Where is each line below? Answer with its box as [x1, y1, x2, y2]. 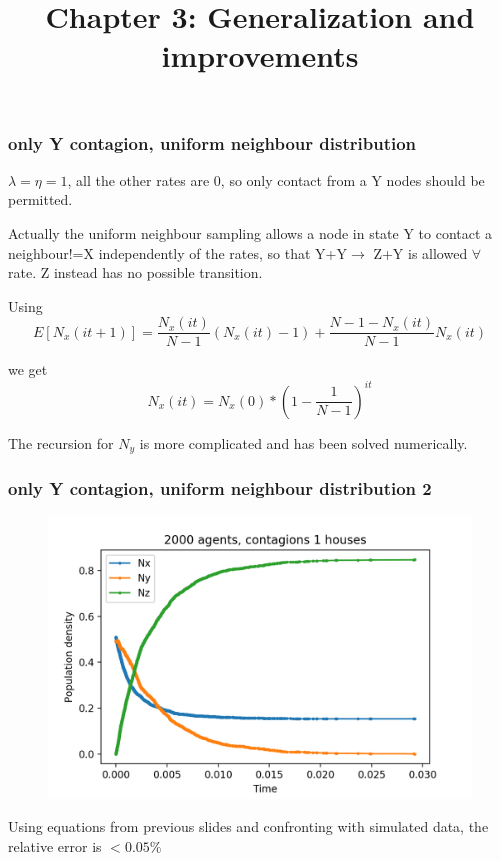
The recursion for [8, 432, 114, 453]
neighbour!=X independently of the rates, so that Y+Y [8, 242, 347, 263]
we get [8, 359, 48, 380]
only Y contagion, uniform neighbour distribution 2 [8, 475, 432, 500]
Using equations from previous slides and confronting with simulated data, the [8, 816, 489, 837]
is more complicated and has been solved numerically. [139, 432, 468, 453]
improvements [161, 35, 359, 76]
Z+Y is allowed [373, 242, 468, 263]
